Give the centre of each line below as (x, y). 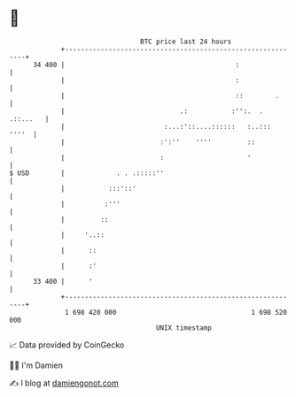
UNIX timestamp (184, 328)
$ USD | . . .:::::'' (87, 173)
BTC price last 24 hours (186, 42)
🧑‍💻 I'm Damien (36, 365)
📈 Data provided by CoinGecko (67, 345)
